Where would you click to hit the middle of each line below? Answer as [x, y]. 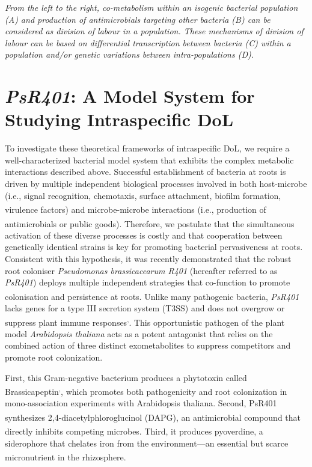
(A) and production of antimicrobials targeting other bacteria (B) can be [138, 19]
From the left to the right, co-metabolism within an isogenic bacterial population [151, 7]
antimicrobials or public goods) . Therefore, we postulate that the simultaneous [150, 223]
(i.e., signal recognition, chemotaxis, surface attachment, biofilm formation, [143, 195]
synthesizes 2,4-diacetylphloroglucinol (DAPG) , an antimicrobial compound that [153, 417]
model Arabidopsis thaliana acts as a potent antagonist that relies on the [139, 333]
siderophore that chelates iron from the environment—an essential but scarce [147, 443]
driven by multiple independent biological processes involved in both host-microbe [156, 184]
